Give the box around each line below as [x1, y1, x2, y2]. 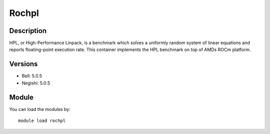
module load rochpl [18, 118, 66, 123]
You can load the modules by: [9, 106, 71, 112]
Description [9, 26, 47, 35]
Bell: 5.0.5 [21, 73, 42, 79]
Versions [9, 60, 38, 68]
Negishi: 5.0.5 [21, 80, 50, 86]
